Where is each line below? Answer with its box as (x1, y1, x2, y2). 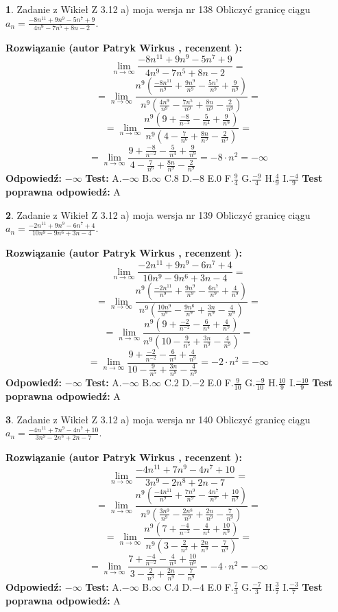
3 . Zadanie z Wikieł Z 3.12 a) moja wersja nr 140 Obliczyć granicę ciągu (5, 412, 311, 426)
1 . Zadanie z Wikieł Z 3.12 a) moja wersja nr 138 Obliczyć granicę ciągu (5, 2, 311, 16)
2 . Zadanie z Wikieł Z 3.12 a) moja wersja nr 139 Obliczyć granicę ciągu (5, 207, 311, 222)
